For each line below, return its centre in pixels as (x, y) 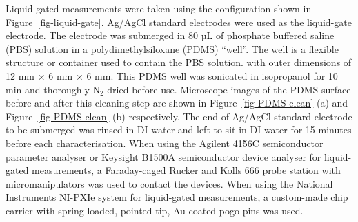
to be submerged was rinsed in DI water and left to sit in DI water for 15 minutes (179, 130)
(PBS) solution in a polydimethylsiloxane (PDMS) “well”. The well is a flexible (172, 48)
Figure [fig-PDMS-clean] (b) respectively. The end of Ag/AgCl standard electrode (179, 116)
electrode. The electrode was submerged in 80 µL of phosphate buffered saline (170, 35)
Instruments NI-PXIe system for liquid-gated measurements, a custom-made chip (177, 197)
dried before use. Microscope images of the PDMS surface (229, 89)
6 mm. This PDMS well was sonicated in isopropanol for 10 (212, 75)
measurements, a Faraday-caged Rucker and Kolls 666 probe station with (186, 170)
